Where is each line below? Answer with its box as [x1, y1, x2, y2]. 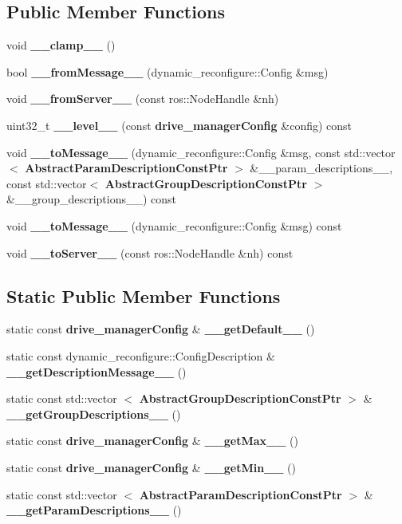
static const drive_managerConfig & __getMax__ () [6, 432, 298, 449]
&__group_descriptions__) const [6, 191, 177, 207]
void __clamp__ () [6, 37, 116, 53]
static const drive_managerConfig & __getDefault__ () [6, 321, 315, 337]
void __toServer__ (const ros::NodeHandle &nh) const [6, 244, 294, 261]
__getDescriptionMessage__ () [6, 363, 187, 380]
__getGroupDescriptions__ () [6, 405, 181, 422]
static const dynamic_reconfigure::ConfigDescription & [6, 347, 275, 364]
